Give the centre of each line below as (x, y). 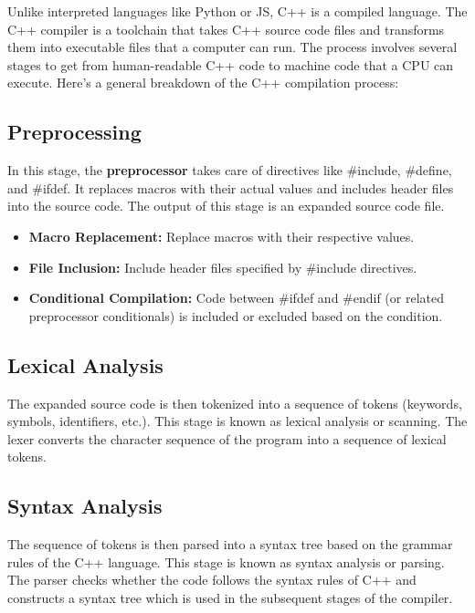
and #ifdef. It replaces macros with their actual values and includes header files (231, 187)
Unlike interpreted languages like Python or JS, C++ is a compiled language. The (237, 11)
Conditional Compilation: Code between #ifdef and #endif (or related (237, 298)
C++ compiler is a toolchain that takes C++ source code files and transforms (226, 29)
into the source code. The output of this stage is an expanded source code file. (226, 206)
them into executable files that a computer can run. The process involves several (232, 47)
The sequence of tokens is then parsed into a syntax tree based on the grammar (230, 544)
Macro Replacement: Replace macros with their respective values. (222, 236)
